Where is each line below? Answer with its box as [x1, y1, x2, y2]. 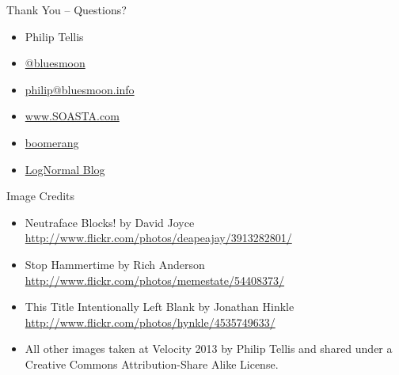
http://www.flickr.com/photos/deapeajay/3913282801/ [25, 229, 292, 246]
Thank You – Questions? [6, 2, 127, 17]
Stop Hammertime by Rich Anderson [25, 256, 205, 272]
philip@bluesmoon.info [25, 81, 135, 97]
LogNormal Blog [25, 161, 105, 177]
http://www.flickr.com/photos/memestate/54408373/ [25, 271, 285, 288]
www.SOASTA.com [25, 108, 120, 124]
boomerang [25, 134, 79, 150]
